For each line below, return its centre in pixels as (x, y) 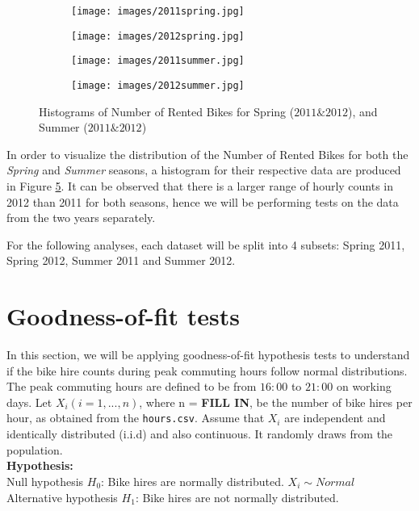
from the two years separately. (81, 218)
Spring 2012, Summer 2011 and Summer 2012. (121, 260)
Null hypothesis (45, 481)
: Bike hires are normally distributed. (193, 481)
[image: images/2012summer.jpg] (158, 85)
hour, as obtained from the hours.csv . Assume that (136, 418)
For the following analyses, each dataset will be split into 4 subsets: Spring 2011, (206, 244)
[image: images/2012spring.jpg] (158, 36)
